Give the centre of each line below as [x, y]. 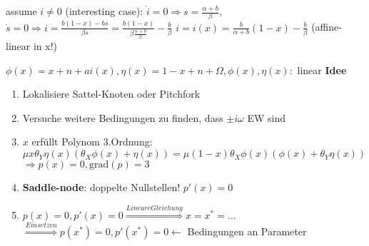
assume [21, 11]
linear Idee [322, 70]
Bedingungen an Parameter [247, 231]
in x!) [45, 46]
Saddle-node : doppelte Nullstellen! [101, 187]
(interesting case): [104, 11]
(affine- [327, 27]
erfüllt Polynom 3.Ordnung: [92, 142]
